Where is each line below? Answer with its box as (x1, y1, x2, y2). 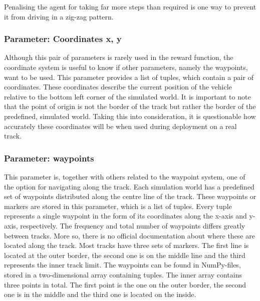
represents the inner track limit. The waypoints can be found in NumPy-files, (4, 259, 241, 270)
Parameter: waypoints (4, 151, 94, 164)
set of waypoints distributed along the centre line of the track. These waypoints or (4, 191, 256, 201)
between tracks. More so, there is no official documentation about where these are (4, 230, 255, 240)
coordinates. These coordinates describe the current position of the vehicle (4, 81, 232, 92)
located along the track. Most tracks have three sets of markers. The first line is (4, 240, 249, 250)
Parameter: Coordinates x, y (4, 32, 122, 45)
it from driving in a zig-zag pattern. (4, 11, 114, 21)
